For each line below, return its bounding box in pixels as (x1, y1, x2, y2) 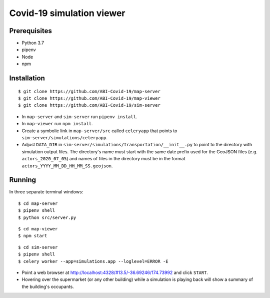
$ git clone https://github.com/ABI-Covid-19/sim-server (18, 103, 161, 108)
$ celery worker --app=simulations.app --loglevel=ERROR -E (18, 258, 168, 264)
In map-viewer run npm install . (21, 121, 93, 127)
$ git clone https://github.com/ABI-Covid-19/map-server (18, 88, 161, 94)
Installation (9, 74, 45, 83)
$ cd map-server (18, 200, 58, 206)
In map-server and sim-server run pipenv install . (21, 113, 137, 120)
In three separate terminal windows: (9, 189, 83, 195)
